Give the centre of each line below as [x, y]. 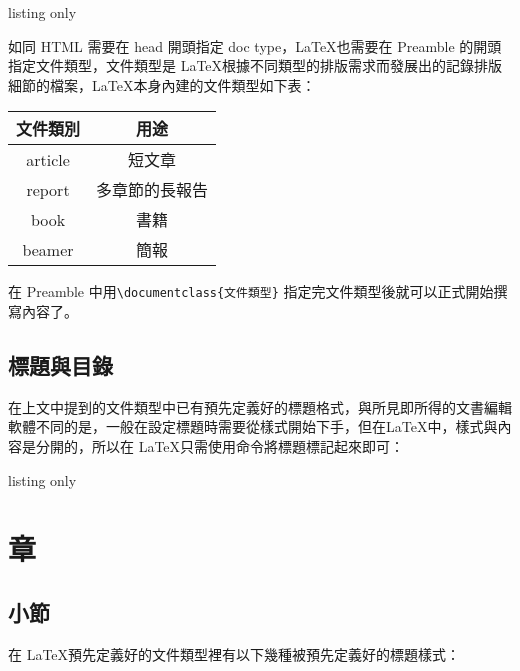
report [48, 189]
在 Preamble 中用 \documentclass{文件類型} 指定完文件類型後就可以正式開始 [251, 291]
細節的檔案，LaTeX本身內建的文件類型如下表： [162, 84]
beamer [48, 249]
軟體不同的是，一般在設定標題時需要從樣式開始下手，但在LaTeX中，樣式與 [253, 426]
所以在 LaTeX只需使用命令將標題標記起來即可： [248, 446]
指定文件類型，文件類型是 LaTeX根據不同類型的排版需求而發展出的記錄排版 [255, 65]
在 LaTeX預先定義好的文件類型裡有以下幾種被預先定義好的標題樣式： [234, 653]
